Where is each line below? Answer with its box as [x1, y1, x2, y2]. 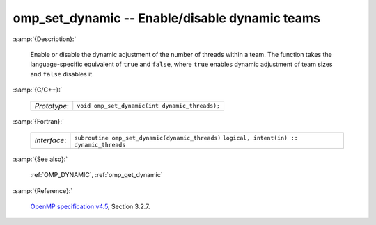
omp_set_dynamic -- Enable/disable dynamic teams [13, 10, 320, 26]
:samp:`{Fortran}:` [13, 117, 64, 125]
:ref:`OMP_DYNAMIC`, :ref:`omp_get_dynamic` [30, 171, 163, 179]
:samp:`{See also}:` [13, 155, 68, 163]
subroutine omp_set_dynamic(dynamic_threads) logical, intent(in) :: [74, 134, 299, 142]
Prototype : [34, 101, 70, 110]
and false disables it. [30, 69, 94, 78]
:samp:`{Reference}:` [13, 186, 73, 194]
